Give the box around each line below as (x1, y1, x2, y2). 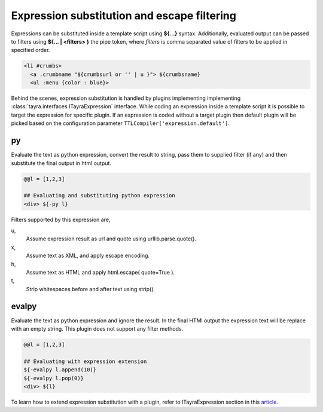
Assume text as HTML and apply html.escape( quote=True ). (26, 269, 175, 276)
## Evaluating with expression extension (23, 358, 147, 365)
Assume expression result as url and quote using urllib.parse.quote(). (26, 235, 197, 242)
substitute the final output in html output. (11, 159, 112, 167)
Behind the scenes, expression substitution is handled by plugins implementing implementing (11, 94, 241, 102)
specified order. (11, 47, 50, 54)
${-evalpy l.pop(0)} (23, 374, 84, 382)
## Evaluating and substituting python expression (23, 192, 176, 199)
